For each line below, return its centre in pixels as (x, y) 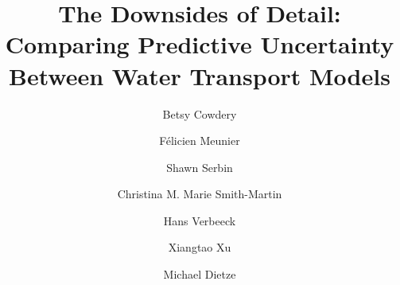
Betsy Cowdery (200, 113)
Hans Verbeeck (200, 220)
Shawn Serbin (200, 167)
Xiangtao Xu (200, 247)
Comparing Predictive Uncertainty (200, 44)
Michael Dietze (200, 274)
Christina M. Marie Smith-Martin (200, 194)
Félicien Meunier (200, 141)
